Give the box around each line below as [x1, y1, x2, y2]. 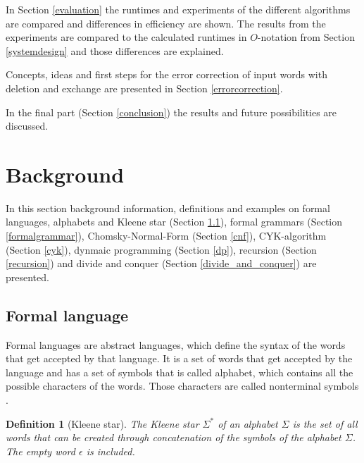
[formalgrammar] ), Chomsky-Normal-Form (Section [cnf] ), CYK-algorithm [6, 228, 327, 243]
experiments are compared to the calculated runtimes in [6, 30, 247, 44]
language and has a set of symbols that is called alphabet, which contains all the [6, 364, 353, 379]
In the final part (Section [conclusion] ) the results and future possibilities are [6, 104, 337, 119]
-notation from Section [257, 30, 355, 44]
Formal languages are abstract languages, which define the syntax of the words [6, 337, 346, 352]
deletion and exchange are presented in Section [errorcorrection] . [6, 80, 283, 95]
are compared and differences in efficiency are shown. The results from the [6, 16, 326, 30]
